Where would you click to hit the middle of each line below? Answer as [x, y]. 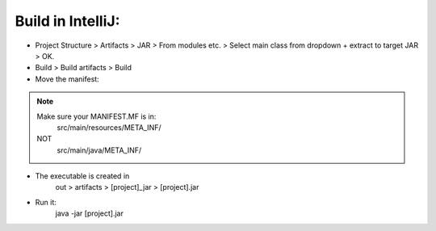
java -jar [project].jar [90, 213]
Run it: [46, 202]
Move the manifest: [67, 79]
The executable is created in [82, 176]
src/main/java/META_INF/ [99, 150]
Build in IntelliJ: [67, 21]
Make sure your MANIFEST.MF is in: [96, 116]
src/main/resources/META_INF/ [109, 127]
